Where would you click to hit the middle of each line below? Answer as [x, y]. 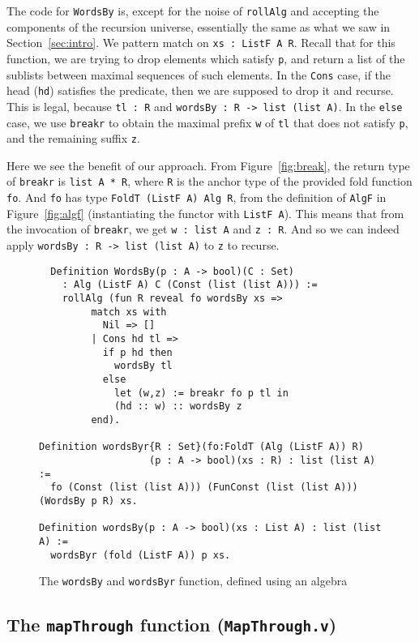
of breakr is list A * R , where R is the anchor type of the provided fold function [209, 181]
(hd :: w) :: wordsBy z [178, 407]
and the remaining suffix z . [73, 138]
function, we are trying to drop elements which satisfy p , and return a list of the [206, 58]
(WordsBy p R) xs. [88, 501]
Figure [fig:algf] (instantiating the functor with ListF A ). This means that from [205, 213]
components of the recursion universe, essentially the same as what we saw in [199, 26]
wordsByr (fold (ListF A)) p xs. [141, 555]
